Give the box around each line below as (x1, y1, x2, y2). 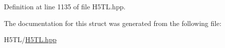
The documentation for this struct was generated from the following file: (4, 18, 222, 28)
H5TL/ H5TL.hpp (4, 34, 56, 45)
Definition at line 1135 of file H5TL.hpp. (4, 1, 126, 11)
